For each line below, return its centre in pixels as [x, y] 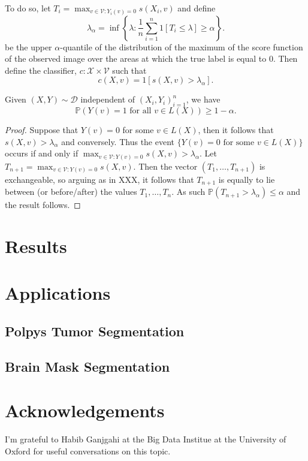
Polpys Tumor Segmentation [95, 331]
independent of [108, 99]
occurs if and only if [42, 153]
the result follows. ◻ [43, 205]
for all [141, 111]
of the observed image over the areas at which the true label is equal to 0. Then [151, 58]
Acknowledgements [85, 410]
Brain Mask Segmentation [87, 366]
